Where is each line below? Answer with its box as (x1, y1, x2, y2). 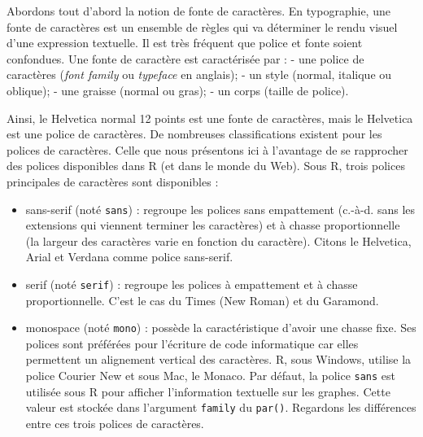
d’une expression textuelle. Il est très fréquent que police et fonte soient (7, 34, 363, 51)
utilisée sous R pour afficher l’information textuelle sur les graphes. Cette (25, 382, 390, 400)
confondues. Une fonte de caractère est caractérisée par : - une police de (7, 50, 364, 67)
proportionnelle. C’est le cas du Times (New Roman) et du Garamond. (25, 291, 379, 308)
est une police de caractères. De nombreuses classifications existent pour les (7, 125, 382, 142)
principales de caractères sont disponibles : (7, 173, 219, 190)
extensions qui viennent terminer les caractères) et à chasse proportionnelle (25, 216, 400, 234)
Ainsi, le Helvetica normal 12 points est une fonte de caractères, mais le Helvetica (7, 109, 413, 126)
